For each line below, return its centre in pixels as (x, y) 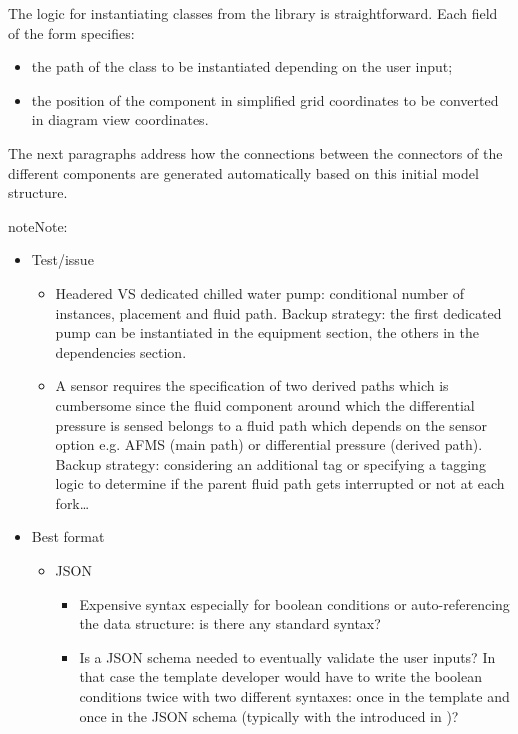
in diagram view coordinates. (120, 119)
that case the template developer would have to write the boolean (281, 676)
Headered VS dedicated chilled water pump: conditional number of (260, 292)
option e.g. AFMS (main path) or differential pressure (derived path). (269, 444)
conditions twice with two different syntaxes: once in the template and (294, 696)
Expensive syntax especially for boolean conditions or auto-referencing (294, 603)
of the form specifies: (71, 32)
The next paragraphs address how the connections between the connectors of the (255, 152)
